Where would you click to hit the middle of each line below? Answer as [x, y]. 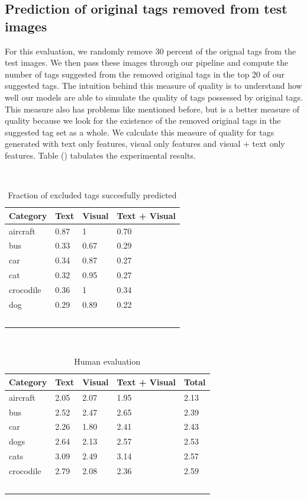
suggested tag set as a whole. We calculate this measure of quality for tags [140, 132]
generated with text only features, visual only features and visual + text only [145, 144]
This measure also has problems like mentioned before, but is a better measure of [152, 109]
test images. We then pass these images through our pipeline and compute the [147, 62]
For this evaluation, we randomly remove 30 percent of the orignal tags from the [151, 51]
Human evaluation [107, 361]
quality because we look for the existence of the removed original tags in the [143, 120]
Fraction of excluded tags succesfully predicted [92, 195]
